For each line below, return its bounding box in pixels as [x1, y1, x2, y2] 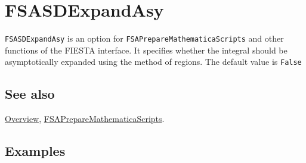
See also [5, 84, 55, 103]
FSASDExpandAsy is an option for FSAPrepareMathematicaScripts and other [5, 32, 284, 45]
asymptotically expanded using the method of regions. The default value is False [5, 55, 302, 68]
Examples [5, 142, 66, 160]
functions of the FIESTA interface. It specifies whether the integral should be [5, 43, 288, 56]
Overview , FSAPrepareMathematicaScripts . [5, 112, 165, 125]
